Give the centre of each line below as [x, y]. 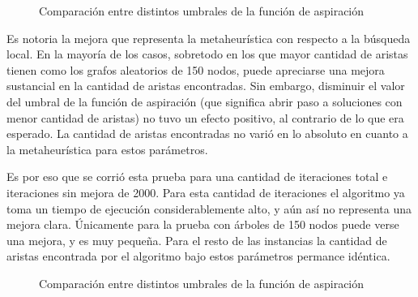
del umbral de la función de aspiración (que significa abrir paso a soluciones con [205, 101]
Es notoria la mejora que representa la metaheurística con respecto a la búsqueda [209, 38]
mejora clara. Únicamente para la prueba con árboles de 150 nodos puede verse [203, 224]
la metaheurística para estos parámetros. [107, 149]
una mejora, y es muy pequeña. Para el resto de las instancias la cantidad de [197, 240]
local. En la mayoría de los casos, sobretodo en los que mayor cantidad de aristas [207, 54]
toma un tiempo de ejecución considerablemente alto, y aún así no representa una [209, 208]
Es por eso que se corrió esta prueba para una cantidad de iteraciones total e [197, 176]
